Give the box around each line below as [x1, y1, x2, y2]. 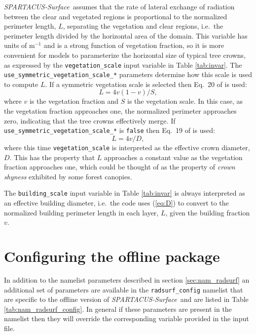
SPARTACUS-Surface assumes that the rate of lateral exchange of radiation [4, 1, 235, 11]
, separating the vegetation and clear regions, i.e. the [63, 21, 223, 31]
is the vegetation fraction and [29, 96, 119, 106]
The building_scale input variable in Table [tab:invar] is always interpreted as [4, 188, 245, 198]
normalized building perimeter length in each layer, [4, 207, 159, 217]
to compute [4, 79, 38, 89]
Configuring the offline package [4, 246, 220, 266]
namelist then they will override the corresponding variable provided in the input [4, 313, 249, 324]
